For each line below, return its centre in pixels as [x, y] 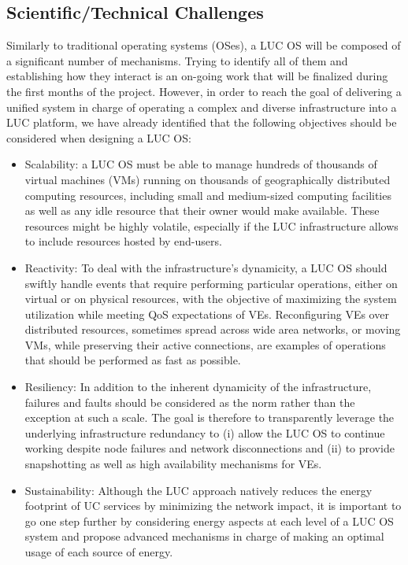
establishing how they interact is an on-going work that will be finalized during [197, 76]
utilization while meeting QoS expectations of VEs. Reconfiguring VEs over [207, 314]
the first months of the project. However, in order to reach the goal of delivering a [204, 91]
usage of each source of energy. [99, 552]
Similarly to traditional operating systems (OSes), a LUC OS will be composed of [204, 45]
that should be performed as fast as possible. [133, 360]
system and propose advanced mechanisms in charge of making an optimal [204, 536]
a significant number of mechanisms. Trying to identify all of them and [177, 60]
